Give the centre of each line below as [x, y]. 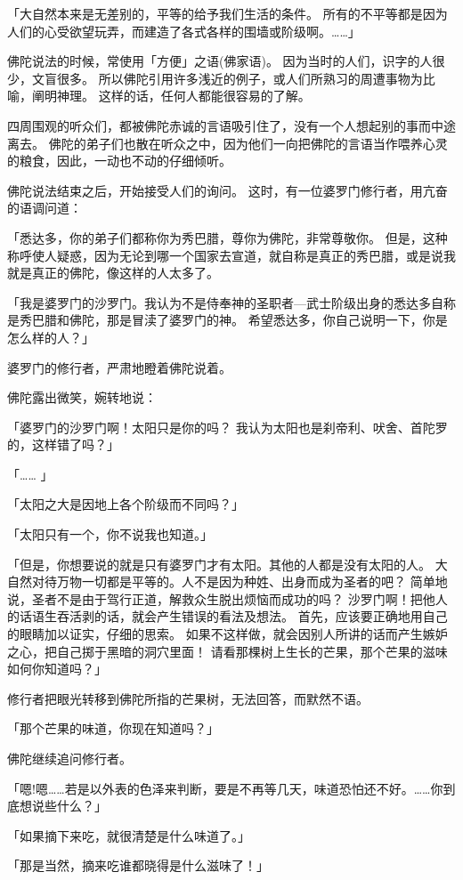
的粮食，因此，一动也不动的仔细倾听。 [119, 161]
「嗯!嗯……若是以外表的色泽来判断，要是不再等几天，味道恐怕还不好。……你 [225, 788]
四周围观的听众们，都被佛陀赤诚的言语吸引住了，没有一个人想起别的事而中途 [231, 125]
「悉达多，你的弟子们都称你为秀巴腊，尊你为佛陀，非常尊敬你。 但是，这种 [227, 237]
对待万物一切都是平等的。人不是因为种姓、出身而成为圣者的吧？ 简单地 [240, 581]
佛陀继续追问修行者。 [69, 758]
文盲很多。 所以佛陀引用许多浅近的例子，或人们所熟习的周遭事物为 [227, 78]
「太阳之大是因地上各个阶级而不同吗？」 [126, 504]
